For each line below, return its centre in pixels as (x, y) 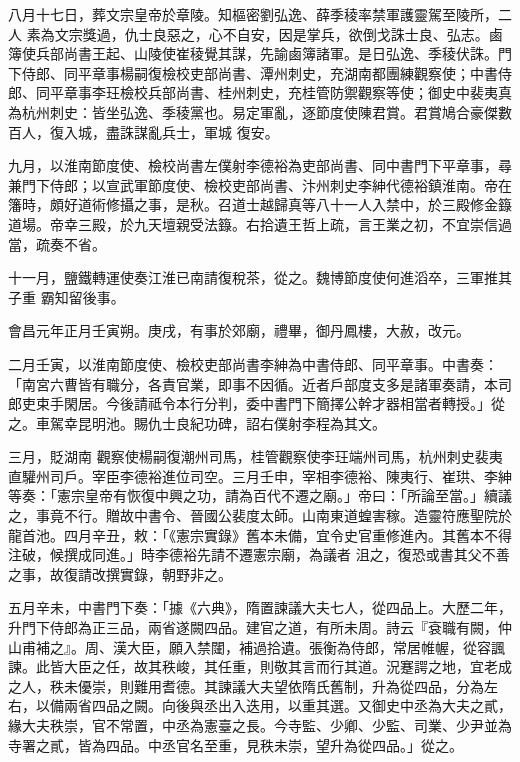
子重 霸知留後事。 (66, 296)
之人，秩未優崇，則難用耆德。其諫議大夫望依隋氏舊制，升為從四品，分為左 (253, 685)
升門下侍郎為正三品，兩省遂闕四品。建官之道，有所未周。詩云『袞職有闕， (253, 627)
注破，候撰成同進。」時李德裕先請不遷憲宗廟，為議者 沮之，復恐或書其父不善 (259, 554)
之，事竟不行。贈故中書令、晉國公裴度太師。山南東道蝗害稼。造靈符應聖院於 (260, 515)
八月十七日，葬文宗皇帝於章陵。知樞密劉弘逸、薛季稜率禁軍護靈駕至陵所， (253, 14)
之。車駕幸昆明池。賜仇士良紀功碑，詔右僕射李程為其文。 (197, 422)
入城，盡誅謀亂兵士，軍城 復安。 (171, 131)
